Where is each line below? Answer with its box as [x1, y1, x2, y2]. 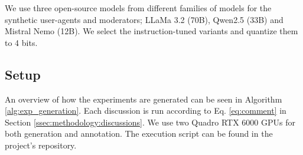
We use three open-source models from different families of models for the [5, 2, 272, 14]
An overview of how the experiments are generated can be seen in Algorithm [5, 93, 282, 105]
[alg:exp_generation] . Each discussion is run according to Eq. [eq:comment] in [5, 104, 286, 117]
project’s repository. [5, 138, 77, 151]
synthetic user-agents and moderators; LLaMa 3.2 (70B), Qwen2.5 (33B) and [5, 13, 284, 25]
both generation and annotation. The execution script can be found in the [5, 127, 273, 140]
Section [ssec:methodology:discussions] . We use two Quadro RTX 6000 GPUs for [5, 116, 295, 128]
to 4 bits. [5, 36, 38, 48]
